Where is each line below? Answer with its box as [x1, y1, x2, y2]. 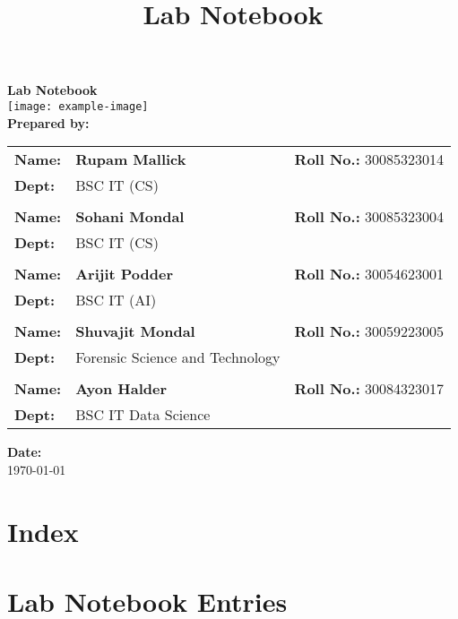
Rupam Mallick [75, 149, 186, 170]
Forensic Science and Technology [75, 347, 281, 368]
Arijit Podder [75, 263, 174, 285]
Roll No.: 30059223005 [294, 321, 445, 342]
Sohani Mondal [75, 206, 185, 228]
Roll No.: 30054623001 [294, 263, 445, 285]
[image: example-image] [7, 99, 149, 113]
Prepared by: [7, 113, 90, 132]
